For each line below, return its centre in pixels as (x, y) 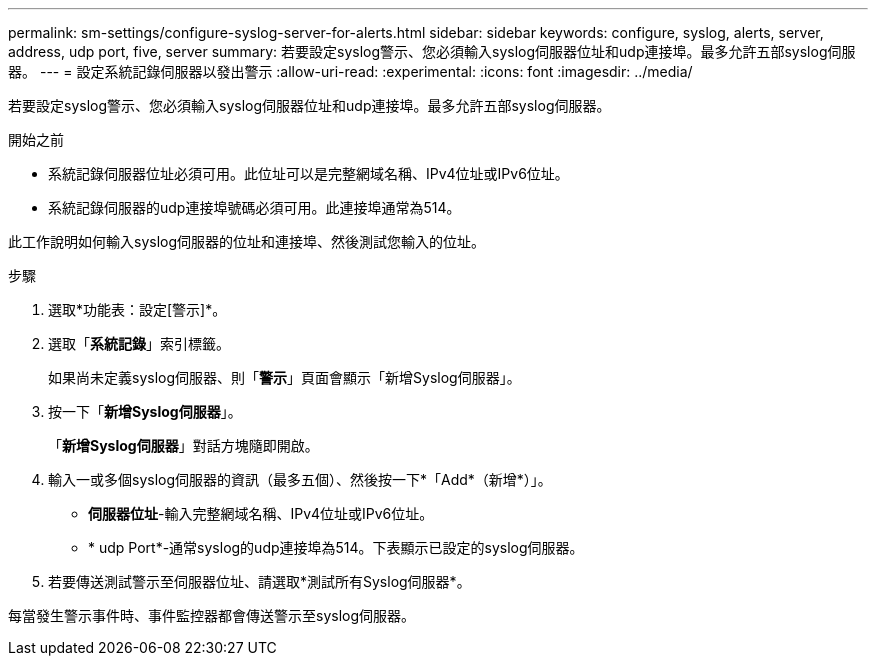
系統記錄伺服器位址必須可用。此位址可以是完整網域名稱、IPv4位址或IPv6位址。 (308, 173)
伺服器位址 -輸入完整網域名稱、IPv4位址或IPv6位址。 (261, 513)
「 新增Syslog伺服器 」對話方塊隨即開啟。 (183, 445)
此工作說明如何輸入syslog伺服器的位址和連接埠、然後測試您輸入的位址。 (247, 241)
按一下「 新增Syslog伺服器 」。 (145, 411)
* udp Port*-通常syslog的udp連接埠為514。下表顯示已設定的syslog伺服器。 (336, 547)
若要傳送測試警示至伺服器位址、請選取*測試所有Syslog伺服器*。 (259, 581)
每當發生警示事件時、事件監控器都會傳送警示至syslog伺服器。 (212, 615)
